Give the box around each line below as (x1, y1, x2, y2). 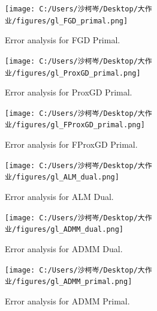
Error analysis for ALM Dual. (5, 190, 114, 203)
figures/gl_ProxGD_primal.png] (16, 68, 141, 77)
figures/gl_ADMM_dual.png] (16, 225, 124, 234)
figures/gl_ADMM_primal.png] (16, 277, 132, 286)
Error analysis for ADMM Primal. (5, 294, 130, 307)
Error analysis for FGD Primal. (5, 34, 120, 46)
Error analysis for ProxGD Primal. (5, 86, 132, 98)
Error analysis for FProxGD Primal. (5, 138, 138, 151)
